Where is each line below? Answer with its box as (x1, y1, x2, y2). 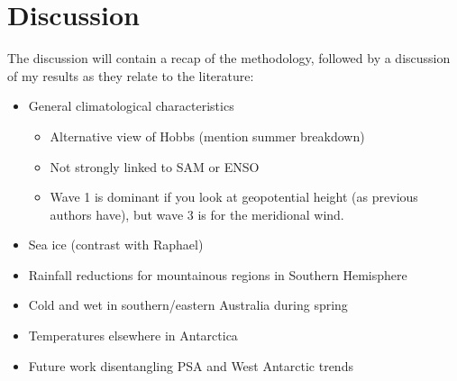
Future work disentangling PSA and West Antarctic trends (28, 356, 353, 375)
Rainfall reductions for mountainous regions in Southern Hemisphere (28, 265, 407, 284)
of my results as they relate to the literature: (7, 66, 254, 85)
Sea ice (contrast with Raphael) (28, 235, 204, 254)
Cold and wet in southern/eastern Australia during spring (28, 295, 348, 314)
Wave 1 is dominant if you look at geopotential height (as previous (50, 187, 418, 206)
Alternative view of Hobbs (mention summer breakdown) (50, 126, 365, 145)
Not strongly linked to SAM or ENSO (50, 157, 260, 176)
